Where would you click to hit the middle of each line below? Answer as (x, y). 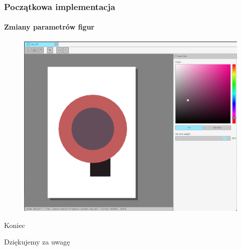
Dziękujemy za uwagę (37, 242)
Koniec (15, 225)
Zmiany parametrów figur (49, 27)
